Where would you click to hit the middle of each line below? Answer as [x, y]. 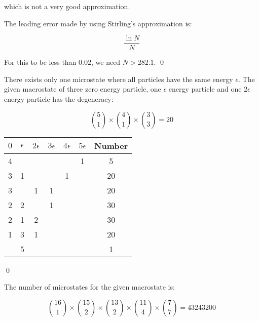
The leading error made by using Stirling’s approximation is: [98, 23]
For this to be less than [40, 62]
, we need [106, 62]
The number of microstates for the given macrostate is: [89, 287]
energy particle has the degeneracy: [59, 99]
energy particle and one [205, 89]
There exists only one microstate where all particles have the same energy [119, 79]
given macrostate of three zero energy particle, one [83, 89]
